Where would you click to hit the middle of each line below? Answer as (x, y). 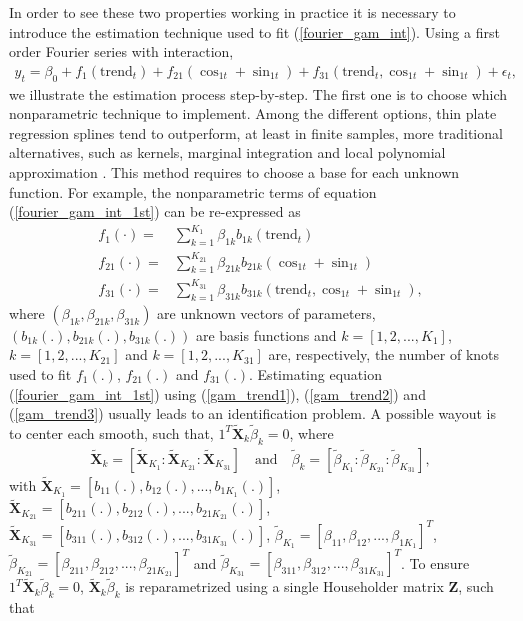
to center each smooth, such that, (111, 432)
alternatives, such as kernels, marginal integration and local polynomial (227, 152)
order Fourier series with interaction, (121, 51)
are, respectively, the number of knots (384, 354)
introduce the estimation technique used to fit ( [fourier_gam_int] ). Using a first (254, 31)
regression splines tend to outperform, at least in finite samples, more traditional (256, 132)
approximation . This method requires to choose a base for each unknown (234, 171)
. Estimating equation (315, 373)
